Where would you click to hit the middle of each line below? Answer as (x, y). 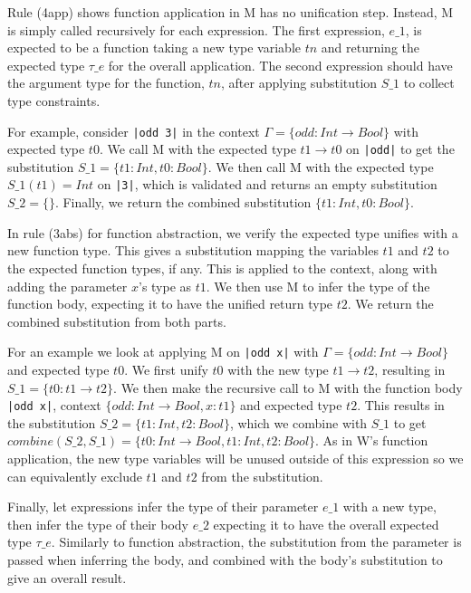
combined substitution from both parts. (117, 321)
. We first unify (166, 369)
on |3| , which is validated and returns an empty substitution (267, 184)
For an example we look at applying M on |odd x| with (163, 352)
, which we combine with (298, 422)
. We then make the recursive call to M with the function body (288, 387)
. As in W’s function (372, 440)
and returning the (370, 48)
